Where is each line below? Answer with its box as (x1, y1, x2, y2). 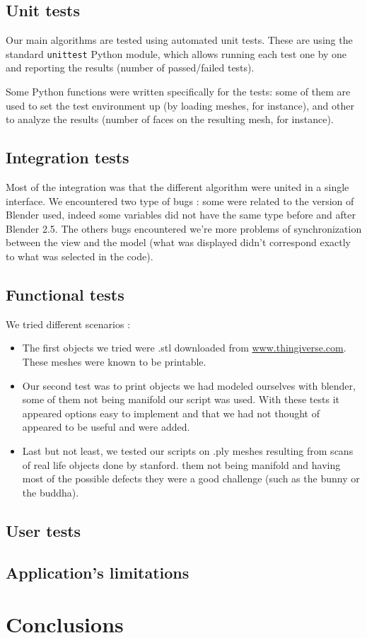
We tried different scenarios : (6, 316, 131, 331)
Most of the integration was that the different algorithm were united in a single (6, 180, 349, 195)
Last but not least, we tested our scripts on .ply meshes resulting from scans (22, 443, 354, 458)
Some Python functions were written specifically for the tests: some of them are (6, 84, 351, 99)
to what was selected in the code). (6, 249, 153, 263)
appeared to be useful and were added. (22, 419, 190, 434)
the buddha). (22, 485, 79, 499)
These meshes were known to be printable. (22, 354, 206, 369)
